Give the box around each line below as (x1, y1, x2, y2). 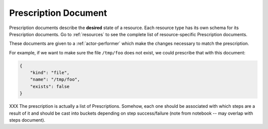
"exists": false (30, 84, 69, 89)
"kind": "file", (30, 70, 69, 76)
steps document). (9, 117, 46, 123)
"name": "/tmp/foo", (30, 77, 80, 83)
